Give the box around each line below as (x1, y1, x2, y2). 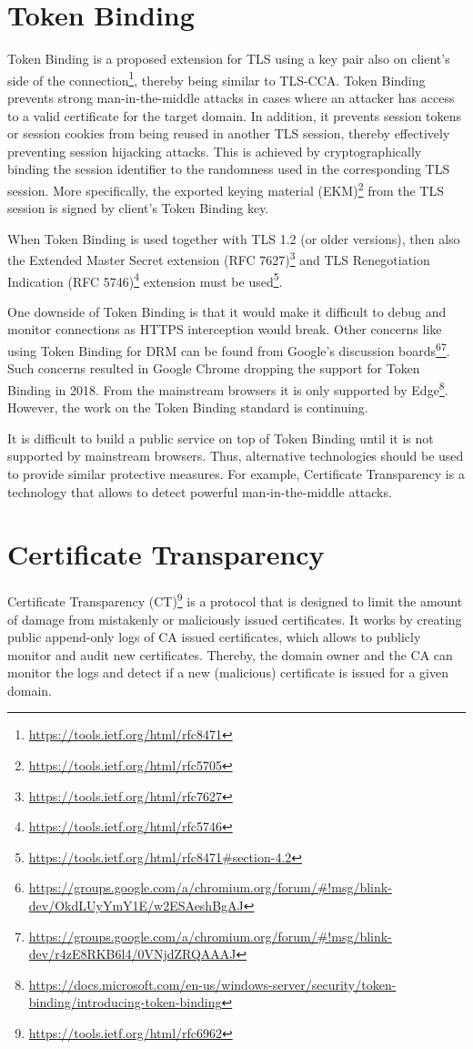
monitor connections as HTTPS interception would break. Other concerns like (7, 320, 442, 339)
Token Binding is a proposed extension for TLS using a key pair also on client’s (7, 49, 450, 68)
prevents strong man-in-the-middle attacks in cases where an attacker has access (7, 87, 455, 107)
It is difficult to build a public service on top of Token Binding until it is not (7, 428, 434, 447)
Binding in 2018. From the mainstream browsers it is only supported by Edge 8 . (7, 377, 448, 399)
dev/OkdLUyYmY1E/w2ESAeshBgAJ (28, 896, 244, 915)
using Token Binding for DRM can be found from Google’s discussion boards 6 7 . (7, 339, 450, 360)
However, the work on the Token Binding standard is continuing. (7, 398, 368, 417)
